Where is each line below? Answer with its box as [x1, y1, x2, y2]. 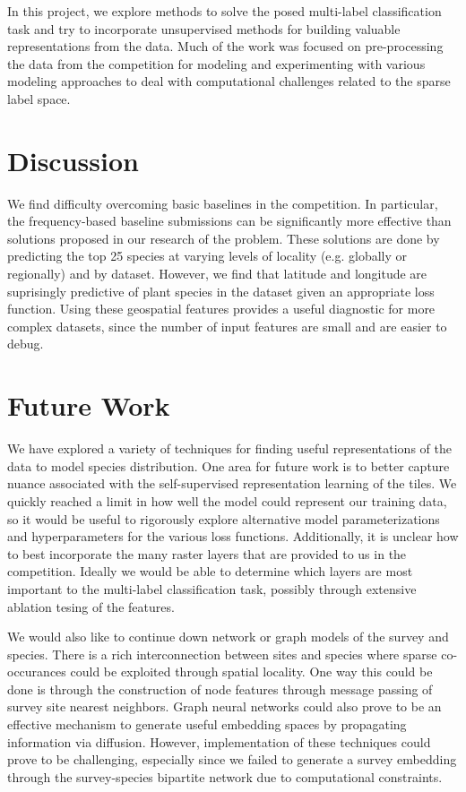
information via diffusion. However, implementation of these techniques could [7, 732, 431, 751]
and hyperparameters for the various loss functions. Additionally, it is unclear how [7, 527, 459, 546]
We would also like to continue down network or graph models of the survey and [7, 627, 449, 646]
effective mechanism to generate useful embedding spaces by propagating [7, 715, 407, 734]
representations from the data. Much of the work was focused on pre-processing [7, 37, 444, 56]
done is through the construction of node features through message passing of [7, 679, 433, 698]
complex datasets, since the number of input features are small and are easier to [7, 316, 447, 335]
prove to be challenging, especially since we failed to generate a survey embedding [7, 750, 457, 769]
